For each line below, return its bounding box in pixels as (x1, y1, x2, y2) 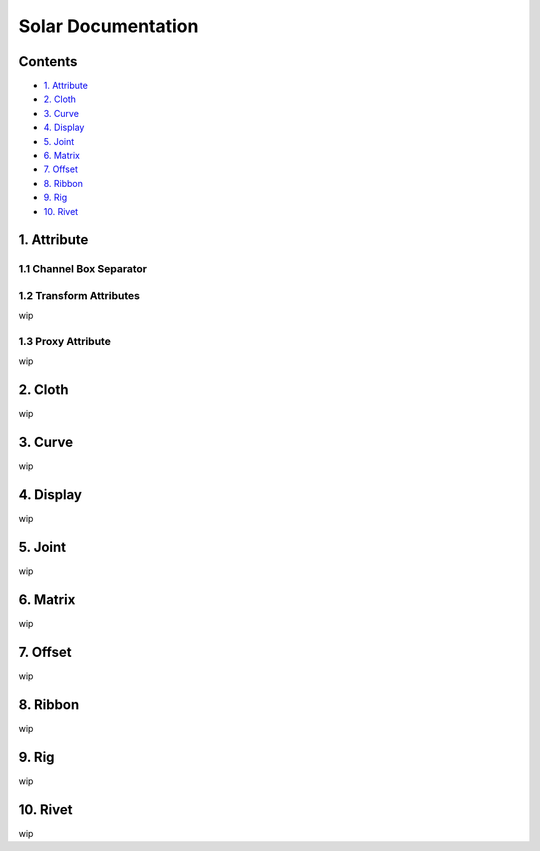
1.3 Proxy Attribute (18, 335, 112, 349)
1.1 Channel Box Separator (18, 262, 147, 276)
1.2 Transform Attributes (18, 288, 140, 302)
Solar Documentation (18, 15, 199, 37)
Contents (18, 53, 78, 70)
